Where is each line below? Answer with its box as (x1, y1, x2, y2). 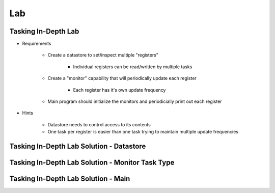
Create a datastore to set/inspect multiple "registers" (47, 52, 159, 58)
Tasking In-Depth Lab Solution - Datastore (9, 142, 146, 150)
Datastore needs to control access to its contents (47, 121, 151, 127)
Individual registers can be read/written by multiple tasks (73, 64, 193, 70)
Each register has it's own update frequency (73, 87, 166, 93)
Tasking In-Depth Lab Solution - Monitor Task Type (9, 158, 175, 167)
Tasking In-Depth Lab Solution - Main (9, 175, 130, 183)
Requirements (22, 41, 51, 47)
